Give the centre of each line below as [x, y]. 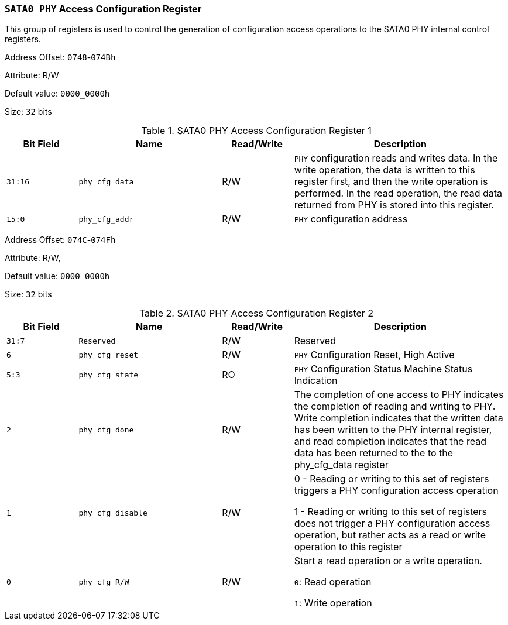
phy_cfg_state [109, 375]
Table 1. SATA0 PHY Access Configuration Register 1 [256, 131]
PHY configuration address [351, 219]
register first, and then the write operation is [391, 182]
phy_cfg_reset [109, 355]
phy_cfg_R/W [104, 582]
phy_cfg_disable [113, 513]
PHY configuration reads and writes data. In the [396, 158]
